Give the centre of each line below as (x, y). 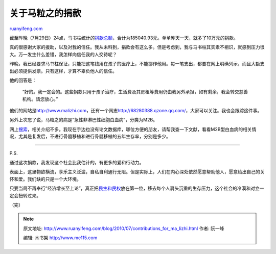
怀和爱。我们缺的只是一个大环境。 (45, 179)
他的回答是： (23, 80)
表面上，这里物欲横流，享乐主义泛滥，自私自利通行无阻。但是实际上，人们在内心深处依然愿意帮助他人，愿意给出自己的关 (137, 172)
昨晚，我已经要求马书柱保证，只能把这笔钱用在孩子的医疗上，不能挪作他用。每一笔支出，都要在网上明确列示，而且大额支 (137, 64)
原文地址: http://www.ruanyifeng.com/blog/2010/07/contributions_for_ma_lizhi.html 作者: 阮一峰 (124, 228)
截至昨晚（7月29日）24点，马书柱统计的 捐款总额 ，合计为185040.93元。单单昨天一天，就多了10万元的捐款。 (124, 38)
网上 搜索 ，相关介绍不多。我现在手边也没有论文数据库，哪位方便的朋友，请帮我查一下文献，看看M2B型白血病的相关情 (133, 129)
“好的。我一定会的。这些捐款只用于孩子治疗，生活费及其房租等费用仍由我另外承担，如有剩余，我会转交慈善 (135, 92)
